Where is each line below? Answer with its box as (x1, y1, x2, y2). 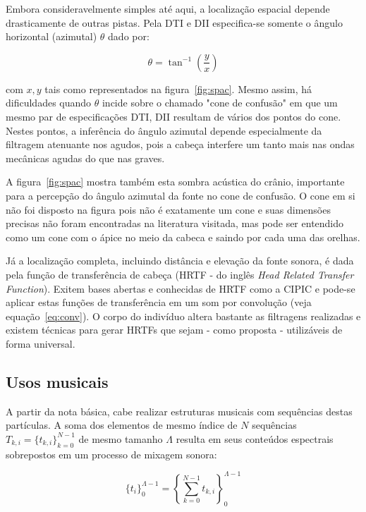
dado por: (108, 29, 150, 44)
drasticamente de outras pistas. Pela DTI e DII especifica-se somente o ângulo (6, 15, 343, 30)
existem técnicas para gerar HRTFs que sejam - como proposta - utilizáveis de (6, 322, 343, 337)
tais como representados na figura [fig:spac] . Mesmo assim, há (44, 81, 312, 96)
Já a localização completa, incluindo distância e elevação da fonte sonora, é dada (6, 253, 354, 268)
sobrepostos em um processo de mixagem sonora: (6, 446, 217, 461)
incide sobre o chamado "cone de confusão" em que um (102, 95, 338, 110)
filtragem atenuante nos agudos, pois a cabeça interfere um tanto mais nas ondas (6, 137, 355, 152)
